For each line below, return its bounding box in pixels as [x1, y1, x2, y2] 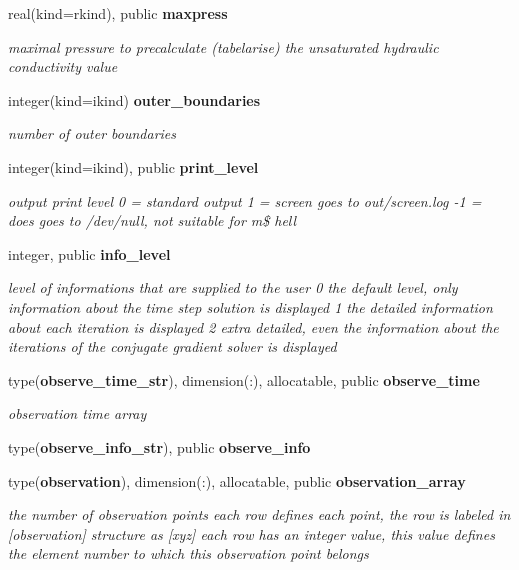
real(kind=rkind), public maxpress [8, 3, 228, 23]
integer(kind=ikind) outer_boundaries [8, 89, 261, 110]
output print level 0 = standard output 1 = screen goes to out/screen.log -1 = [8, 190, 482, 211]
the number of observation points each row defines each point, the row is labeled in [8, 504, 511, 525]
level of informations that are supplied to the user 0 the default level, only [8, 277, 458, 298]
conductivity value [8, 56, 118, 77]
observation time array [8, 403, 147, 424]
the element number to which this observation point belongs [8, 543, 369, 564]
